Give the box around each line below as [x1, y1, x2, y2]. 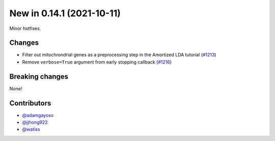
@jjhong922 [22, 119, 48, 125]
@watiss [22, 126, 40, 132]
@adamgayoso [22, 112, 54, 118]
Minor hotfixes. [9, 25, 41, 31]
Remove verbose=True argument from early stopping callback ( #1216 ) [22, 59, 172, 65]
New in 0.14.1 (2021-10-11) [9, 8, 121, 19]
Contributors [9, 99, 51, 108]
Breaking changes [9, 72, 69, 81]
